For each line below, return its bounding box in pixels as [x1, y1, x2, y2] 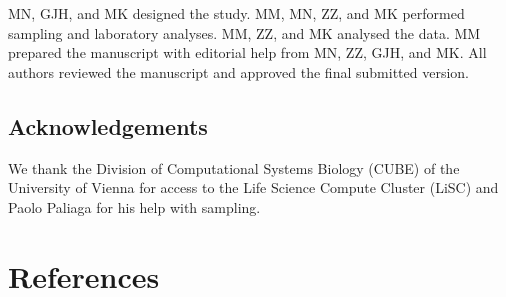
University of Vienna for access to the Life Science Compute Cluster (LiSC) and [8, 177, 499, 198]
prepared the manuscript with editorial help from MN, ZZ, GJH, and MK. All [8, 42, 487, 63]
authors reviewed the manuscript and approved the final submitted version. [8, 61, 469, 82]
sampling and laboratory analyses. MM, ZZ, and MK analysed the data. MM [8, 22, 481, 43]
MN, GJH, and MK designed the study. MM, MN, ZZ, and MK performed [8, 3, 465, 23]
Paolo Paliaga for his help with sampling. [8, 196, 261, 217]
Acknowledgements [8, 110, 208, 141]
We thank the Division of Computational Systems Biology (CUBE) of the [8, 157, 460, 178]
